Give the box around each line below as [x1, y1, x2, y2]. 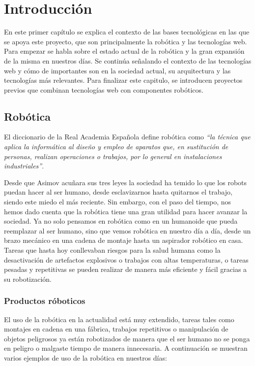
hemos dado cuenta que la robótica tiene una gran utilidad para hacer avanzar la [4, 206, 248, 216]
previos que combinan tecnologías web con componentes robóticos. [4, 84, 203, 95]
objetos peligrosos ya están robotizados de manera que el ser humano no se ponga [4, 333, 250, 343]
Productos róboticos [4, 295, 85, 307]
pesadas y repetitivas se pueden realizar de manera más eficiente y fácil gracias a [4, 264, 247, 274]
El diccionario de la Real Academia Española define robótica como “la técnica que [4, 132, 251, 142]
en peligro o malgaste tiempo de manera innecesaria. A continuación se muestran [4, 343, 248, 353]
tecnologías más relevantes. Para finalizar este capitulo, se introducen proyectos [4, 75, 243, 85]
